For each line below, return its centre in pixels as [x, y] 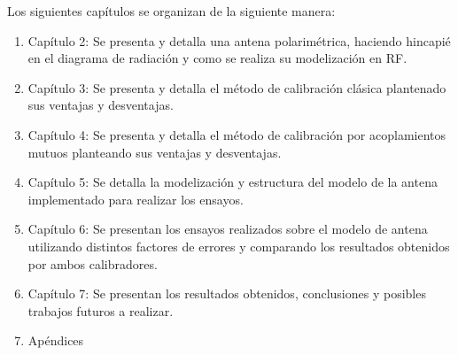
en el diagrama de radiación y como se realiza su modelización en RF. [217, 58]
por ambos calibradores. [93, 263]
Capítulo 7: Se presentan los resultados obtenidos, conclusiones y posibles [227, 293]
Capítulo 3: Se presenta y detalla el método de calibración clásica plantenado [237, 87]
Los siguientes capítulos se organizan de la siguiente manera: [171, 11]
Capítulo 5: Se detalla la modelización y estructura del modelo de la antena [233, 182]
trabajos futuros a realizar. [101, 310]
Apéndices [56, 340]
